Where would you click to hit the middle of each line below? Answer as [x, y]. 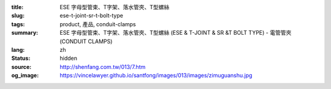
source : [21, 66]
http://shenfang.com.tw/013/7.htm [103, 66]
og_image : [25, 76]
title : [17, 7]
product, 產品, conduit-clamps [98, 24]
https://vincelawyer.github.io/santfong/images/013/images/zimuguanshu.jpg [156, 76]
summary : [25, 33]
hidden [69, 59]
